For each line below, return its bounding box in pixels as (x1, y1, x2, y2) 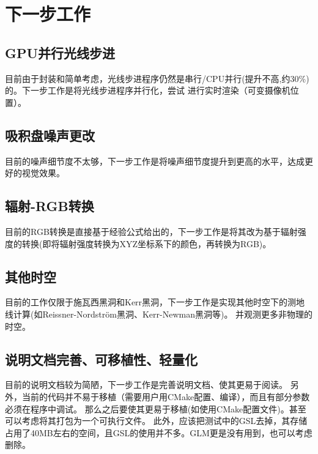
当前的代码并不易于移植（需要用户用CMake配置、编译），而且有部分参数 (21, 390, 310, 403)
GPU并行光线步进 (5, 43, 116, 62)
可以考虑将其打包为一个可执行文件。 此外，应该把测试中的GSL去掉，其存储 (5, 414, 308, 427)
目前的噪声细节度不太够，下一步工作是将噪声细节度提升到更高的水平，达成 (5, 154, 305, 167)
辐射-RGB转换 (5, 196, 94, 215)
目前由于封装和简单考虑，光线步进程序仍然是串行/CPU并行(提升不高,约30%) (5, 72, 309, 84)
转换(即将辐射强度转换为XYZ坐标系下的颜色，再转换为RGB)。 (21, 237, 272, 250)
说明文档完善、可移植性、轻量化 (5, 349, 198, 368)
